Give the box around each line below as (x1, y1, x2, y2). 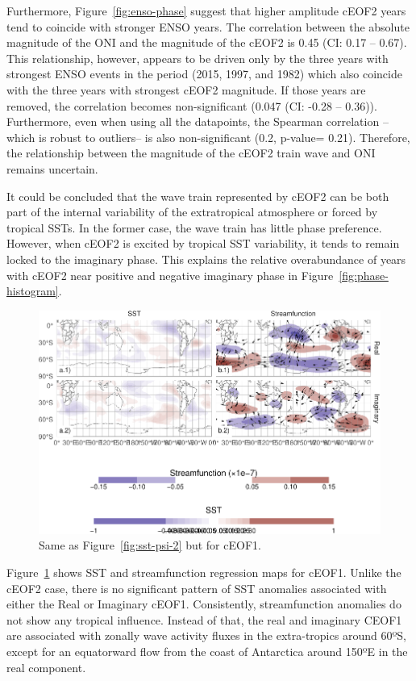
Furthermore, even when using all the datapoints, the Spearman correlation (6, 113, 380, 130)
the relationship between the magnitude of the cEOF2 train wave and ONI (6, 144, 376, 161)
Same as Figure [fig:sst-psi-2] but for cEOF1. (39, 537, 261, 554)
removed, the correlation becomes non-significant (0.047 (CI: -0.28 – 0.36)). (6, 97, 377, 114)
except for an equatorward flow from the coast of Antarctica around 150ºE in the (6, 643, 408, 660)
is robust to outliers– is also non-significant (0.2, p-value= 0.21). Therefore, (39, 128, 410, 145)
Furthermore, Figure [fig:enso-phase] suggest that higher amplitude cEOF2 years (6, 2, 406, 19)
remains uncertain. (6, 160, 98, 177)
